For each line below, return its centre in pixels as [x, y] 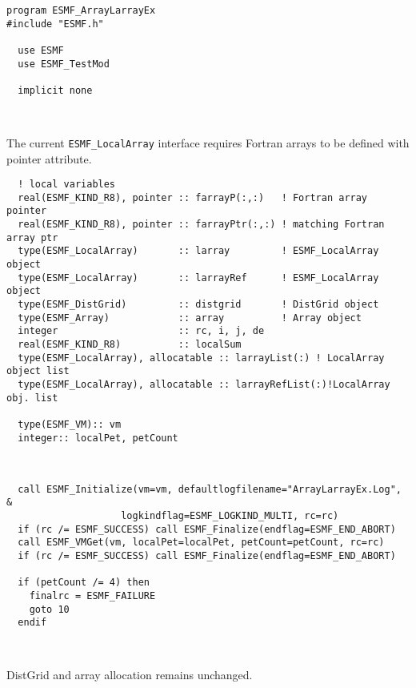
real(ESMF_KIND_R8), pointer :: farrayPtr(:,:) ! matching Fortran [201, 225]
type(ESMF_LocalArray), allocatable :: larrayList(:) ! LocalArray [201, 358]
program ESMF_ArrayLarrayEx [81, 10]
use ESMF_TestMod [64, 64]
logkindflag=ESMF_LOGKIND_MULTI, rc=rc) [230, 515]
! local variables [67, 185]
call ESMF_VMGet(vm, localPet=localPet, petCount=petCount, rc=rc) [201, 543]
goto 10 [49, 609]
